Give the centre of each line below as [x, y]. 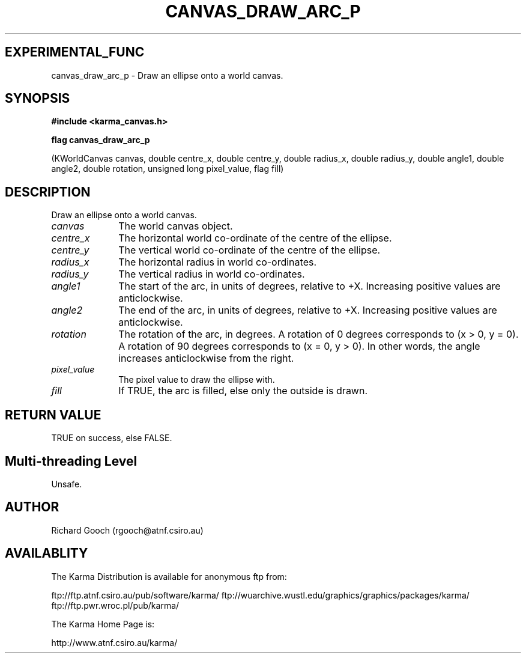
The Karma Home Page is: [103, 624]
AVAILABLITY [47, 553]
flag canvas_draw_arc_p [101, 140]
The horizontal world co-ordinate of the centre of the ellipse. [255, 238]
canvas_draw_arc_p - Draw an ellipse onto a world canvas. [167, 75]
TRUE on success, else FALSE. [112, 438]
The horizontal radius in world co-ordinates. [218, 262]
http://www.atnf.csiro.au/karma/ [114, 642]
